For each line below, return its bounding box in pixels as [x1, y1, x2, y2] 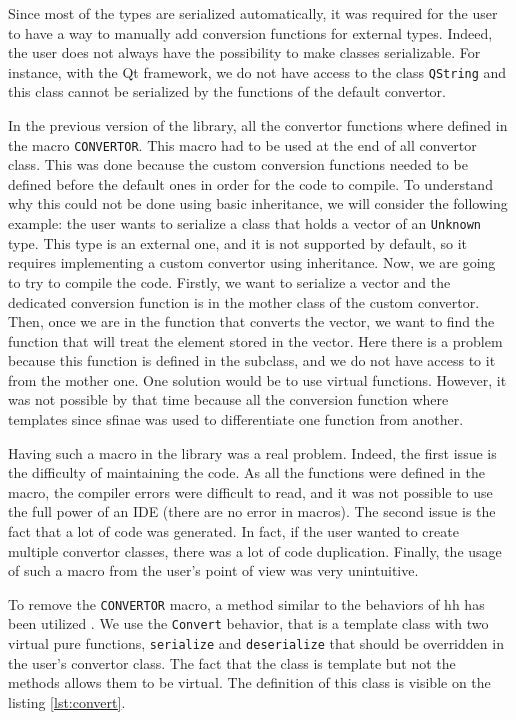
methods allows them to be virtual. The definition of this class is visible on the [8, 672, 491, 693]
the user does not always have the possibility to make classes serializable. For [8, 42, 481, 63]
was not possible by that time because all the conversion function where [8, 389, 449, 410]
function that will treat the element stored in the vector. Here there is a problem [8, 330, 503, 351]
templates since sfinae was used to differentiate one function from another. [8, 409, 464, 430]
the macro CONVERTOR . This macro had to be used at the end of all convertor [8, 134, 477, 155]
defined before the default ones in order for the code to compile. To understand [8, 173, 493, 194]
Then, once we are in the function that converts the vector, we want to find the [8, 311, 495, 332]
